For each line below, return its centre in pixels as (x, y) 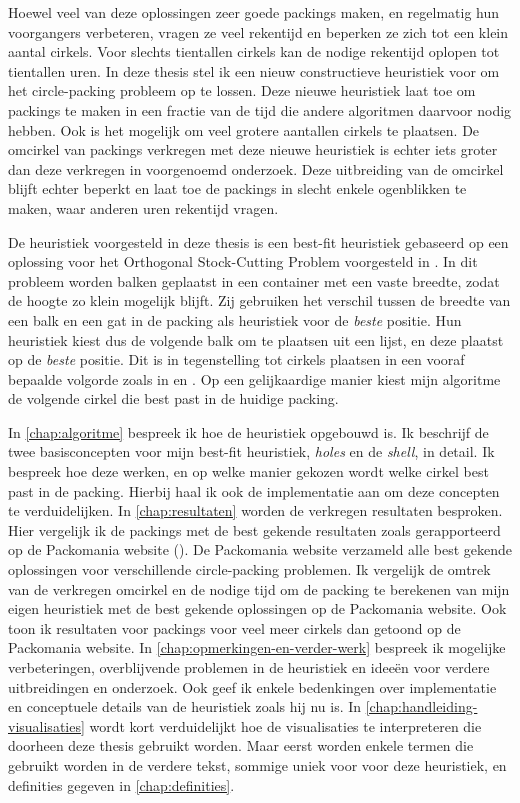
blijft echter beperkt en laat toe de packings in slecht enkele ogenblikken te (237, 188)
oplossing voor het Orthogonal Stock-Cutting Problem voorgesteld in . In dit (243, 261)
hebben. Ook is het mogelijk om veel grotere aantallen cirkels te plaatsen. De (244, 129)
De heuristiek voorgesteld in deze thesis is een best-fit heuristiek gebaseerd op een (258, 241)
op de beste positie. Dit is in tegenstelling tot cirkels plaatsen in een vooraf (236, 359)
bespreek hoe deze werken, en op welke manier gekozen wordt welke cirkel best (248, 471)
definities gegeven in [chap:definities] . (121, 784)
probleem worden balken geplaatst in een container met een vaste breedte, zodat (254, 280)
